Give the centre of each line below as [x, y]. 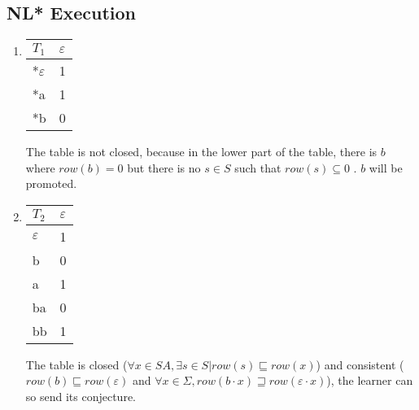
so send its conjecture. [81, 397]
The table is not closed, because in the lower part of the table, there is [201, 152]
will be [386, 167]
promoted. [51, 183]
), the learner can [370, 380]
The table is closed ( [76, 364]
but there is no [164, 167]
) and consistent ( [360, 364]
